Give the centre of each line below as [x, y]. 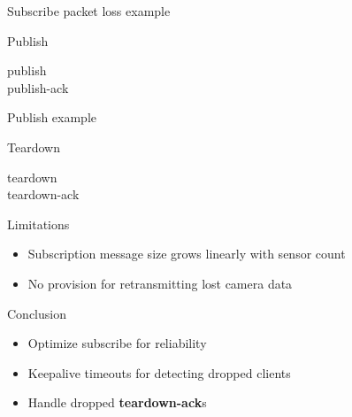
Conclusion [37, 313]
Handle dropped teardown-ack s [117, 402]
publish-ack [38, 87]
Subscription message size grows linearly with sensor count [187, 254]
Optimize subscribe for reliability [117, 343]
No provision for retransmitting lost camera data [160, 283]
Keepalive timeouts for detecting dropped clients [159, 372]
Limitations [38, 224]
